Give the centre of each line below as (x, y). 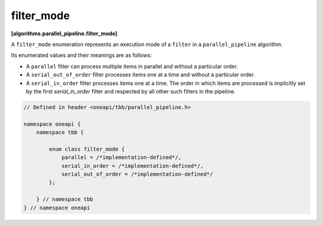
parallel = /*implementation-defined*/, (121, 158)
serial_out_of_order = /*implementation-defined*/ (137, 174)
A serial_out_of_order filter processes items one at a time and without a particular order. (141, 75)
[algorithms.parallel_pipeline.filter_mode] (64, 33)
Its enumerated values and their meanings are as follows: (81, 55)
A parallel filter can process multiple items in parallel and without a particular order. (132, 66)
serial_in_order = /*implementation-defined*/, (132, 166)
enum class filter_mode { (87, 149)
